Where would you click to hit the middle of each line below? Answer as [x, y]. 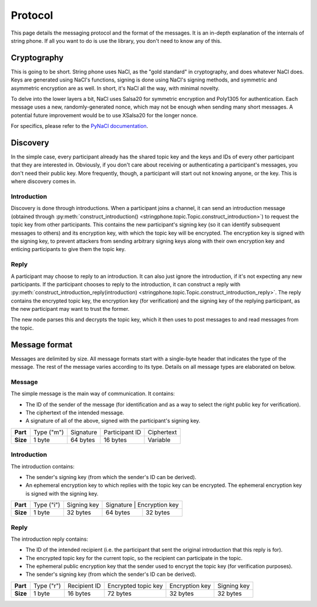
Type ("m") [48, 432]
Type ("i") [47, 505]
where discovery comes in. [43, 181]
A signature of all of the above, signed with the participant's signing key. [113, 421]
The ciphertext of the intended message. [75, 413]
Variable [159, 440]
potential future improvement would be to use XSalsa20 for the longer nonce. [104, 115]
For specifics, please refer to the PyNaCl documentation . [80, 126]
